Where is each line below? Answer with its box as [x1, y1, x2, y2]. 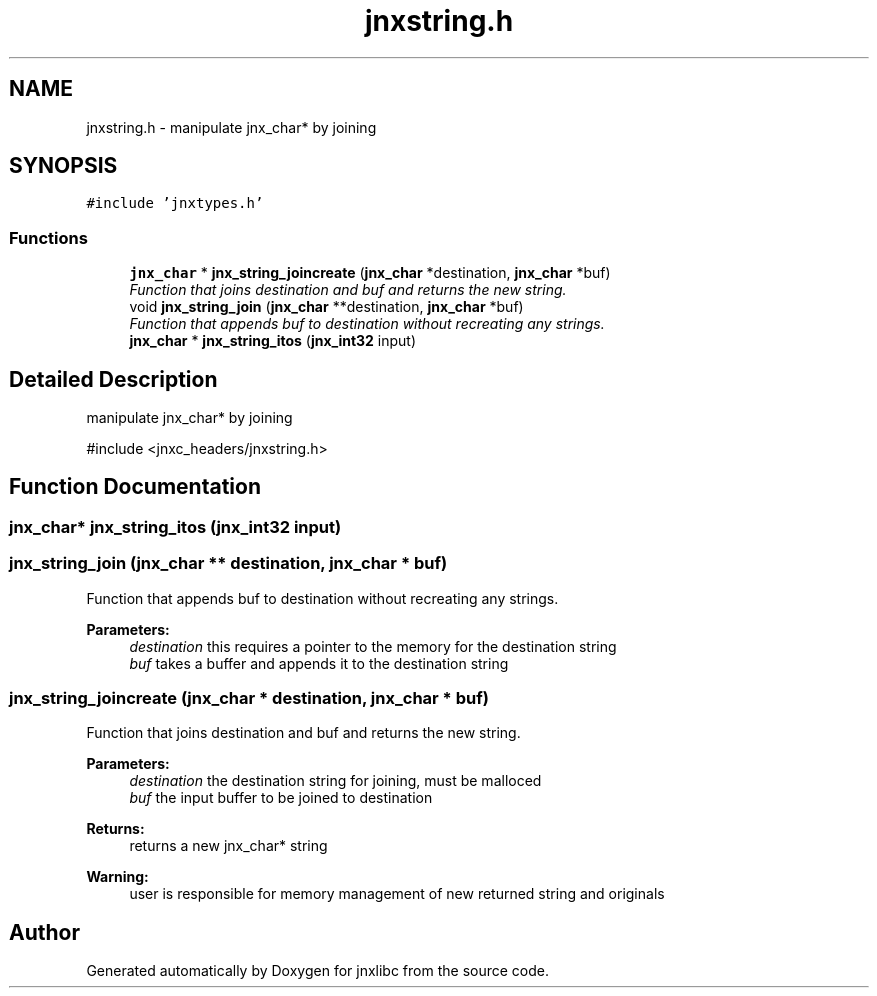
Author [9, 919, 80, 945]
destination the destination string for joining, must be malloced [129, 772, 542, 790]
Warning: [86, 868, 149, 886]
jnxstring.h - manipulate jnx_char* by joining [86, 118, 377, 136]
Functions [9, 227, 88, 248]
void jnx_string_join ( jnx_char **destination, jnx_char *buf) [129, 298, 524, 316]
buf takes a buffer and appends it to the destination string [129, 654, 509, 672]
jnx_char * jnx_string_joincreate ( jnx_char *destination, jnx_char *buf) [129, 264, 611, 282]
